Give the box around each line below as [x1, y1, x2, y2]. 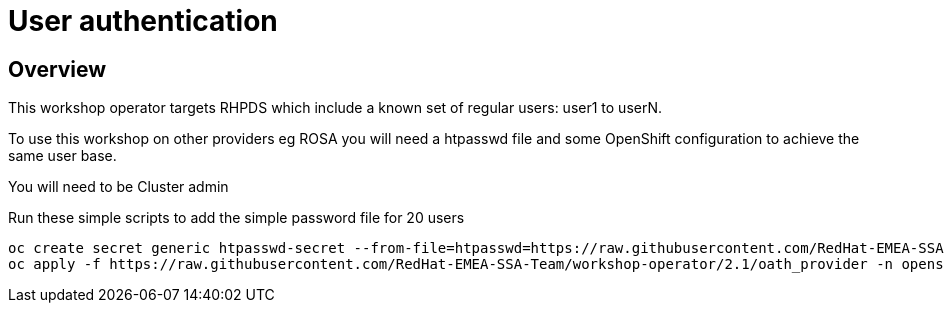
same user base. [8, 147, 117, 165]
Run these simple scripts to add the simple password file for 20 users [8, 209, 465, 227]
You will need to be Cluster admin [8, 178, 229, 196]
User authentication [8, 4, 278, 38]
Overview [8, 56, 107, 82]
